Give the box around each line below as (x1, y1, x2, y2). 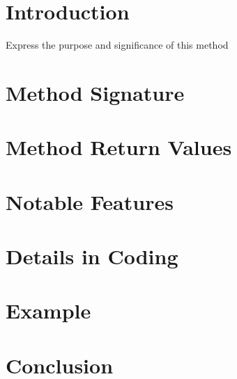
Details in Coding (6, 242, 178, 271)
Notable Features (6, 187, 174, 216)
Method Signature (6, 78, 185, 106)
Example (6, 296, 91, 325)
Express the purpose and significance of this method (6, 38, 229, 52)
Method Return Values (6, 133, 232, 161)
